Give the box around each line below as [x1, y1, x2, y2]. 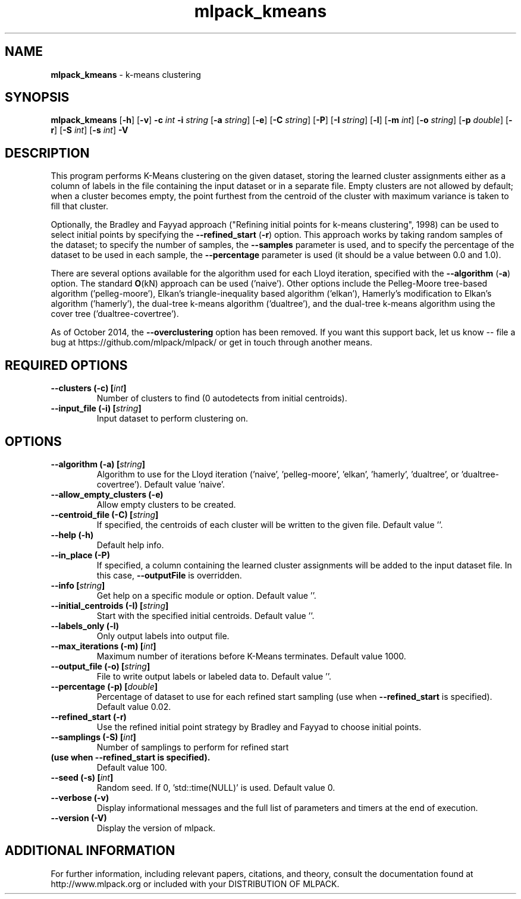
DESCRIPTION [5, 145, 90, 161]
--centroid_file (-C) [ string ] [51, 509, 159, 520]
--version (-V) [51, 812, 107, 823]
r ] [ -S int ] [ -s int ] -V [51, 125, 128, 136]
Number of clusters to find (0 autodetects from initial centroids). [96, 393, 347, 404]
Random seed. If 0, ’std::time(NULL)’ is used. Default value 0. [96, 782, 335, 793]
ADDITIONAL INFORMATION [5, 843, 175, 859]
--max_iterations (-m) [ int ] [51, 640, 156, 651]
